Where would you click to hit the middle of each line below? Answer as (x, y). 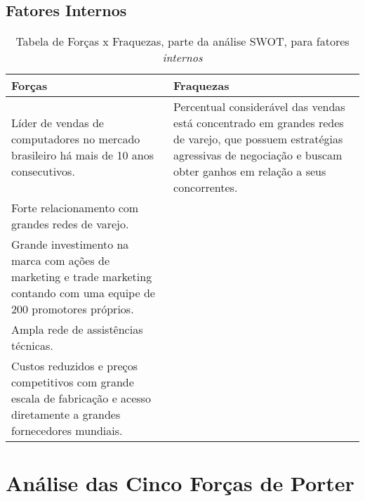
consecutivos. (43, 171)
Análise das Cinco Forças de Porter (180, 483)
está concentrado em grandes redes (259, 123)
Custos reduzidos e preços (74, 366)
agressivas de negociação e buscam (258, 155)
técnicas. (32, 346)
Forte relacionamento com (75, 208)
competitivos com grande (73, 382)
